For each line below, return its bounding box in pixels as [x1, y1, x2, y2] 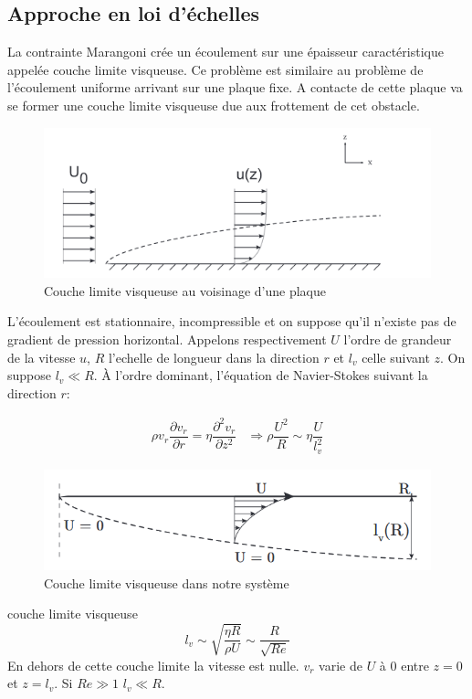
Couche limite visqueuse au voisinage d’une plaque [44, 281, 327, 300]
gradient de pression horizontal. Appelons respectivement [7, 329, 327, 348]
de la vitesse [7, 347, 76, 366]
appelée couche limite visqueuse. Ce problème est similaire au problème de [7, 59, 424, 79]
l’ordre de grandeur [343, 329, 452, 348]
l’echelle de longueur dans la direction [108, 347, 320, 366]
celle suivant [362, 347, 430, 366]
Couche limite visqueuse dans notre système [44, 573, 289, 592]
